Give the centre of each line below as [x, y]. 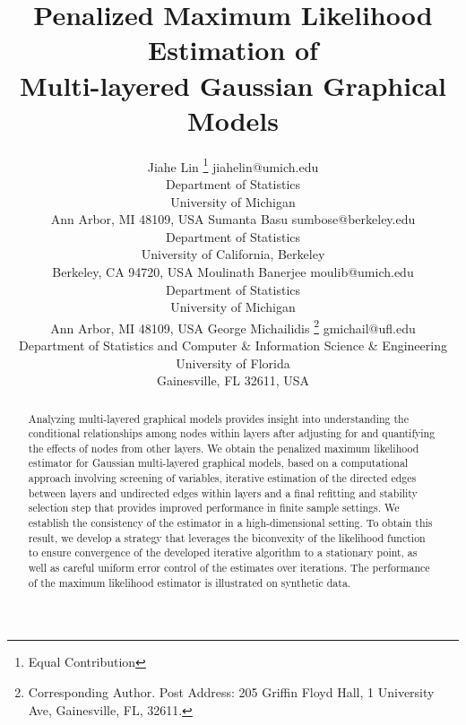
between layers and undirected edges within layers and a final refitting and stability [223, 492]
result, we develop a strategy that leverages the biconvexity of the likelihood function [227, 537]
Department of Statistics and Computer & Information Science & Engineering [233, 345]
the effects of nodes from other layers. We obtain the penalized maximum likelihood [224, 448]
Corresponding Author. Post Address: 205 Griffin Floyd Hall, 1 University [231, 691]
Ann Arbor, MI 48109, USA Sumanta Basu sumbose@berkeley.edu [233, 219]
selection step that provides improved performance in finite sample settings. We [214, 508]
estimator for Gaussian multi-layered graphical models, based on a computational [218, 463]
